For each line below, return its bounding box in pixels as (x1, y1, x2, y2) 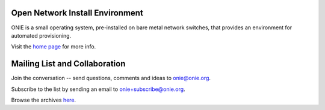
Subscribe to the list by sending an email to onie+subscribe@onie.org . (11, 85, 186, 93)
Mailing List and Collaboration (11, 59, 126, 69)
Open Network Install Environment (11, 8, 144, 18)
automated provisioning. (11, 32, 72, 39)
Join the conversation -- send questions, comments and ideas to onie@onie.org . (11, 75, 211, 82)
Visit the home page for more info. (11, 43, 96, 50)
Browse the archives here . (11, 96, 76, 103)
